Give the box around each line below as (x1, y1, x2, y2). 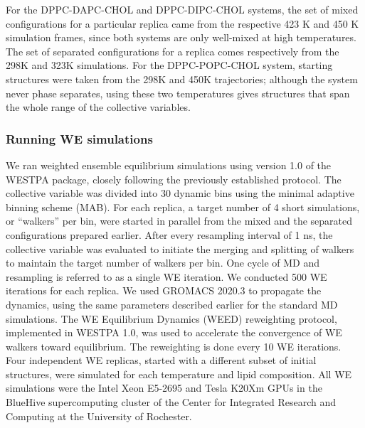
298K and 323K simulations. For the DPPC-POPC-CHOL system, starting (6, 58, 333, 73)
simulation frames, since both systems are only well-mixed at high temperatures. (6, 30, 356, 45)
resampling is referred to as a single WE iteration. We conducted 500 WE (6, 269, 327, 284)
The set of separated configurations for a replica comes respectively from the (6, 43, 339, 58)
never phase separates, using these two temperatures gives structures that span (6, 85, 350, 100)
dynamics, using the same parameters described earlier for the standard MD (6, 296, 338, 311)
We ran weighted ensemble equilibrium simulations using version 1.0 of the (6, 157, 332, 172)
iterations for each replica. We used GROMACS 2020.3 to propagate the (6, 283, 322, 298)
